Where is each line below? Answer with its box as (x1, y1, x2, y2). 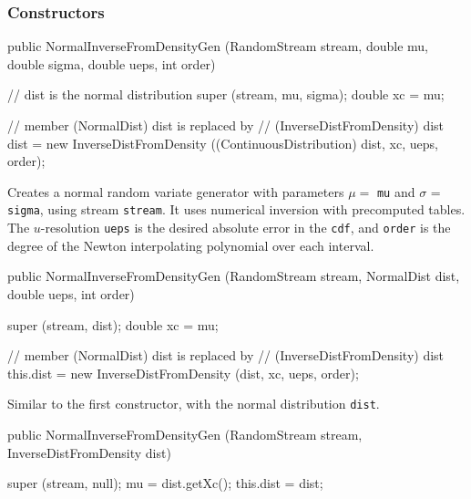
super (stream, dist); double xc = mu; (7, 315, 219, 334)
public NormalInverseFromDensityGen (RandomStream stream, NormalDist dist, (7, 266, 460, 286)
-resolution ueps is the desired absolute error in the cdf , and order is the (40, 218, 451, 237)
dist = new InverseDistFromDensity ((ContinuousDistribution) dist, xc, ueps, (7, 133, 438, 152)
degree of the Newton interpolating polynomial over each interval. (7, 235, 374, 255)
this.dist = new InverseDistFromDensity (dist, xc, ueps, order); (7, 363, 359, 382)
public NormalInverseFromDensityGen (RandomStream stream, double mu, (7, 36, 428, 56)
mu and (376, 182, 415, 201)
